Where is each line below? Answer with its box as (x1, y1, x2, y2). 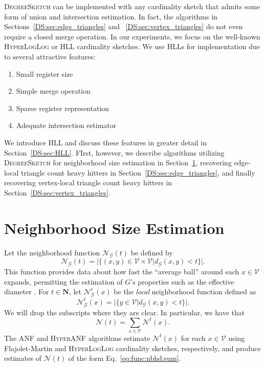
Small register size (16, 68, 73, 79)
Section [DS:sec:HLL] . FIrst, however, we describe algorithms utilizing (4, 147, 225, 158)
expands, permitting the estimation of (4, 276, 123, 287)
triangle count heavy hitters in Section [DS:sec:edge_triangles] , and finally (21, 167, 255, 178)
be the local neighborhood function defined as (114, 286, 256, 297)
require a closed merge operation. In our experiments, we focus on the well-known (4, 31, 260, 41)
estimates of (4, 353, 41, 363)
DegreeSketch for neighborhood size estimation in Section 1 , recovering (4, 157, 232, 168)
